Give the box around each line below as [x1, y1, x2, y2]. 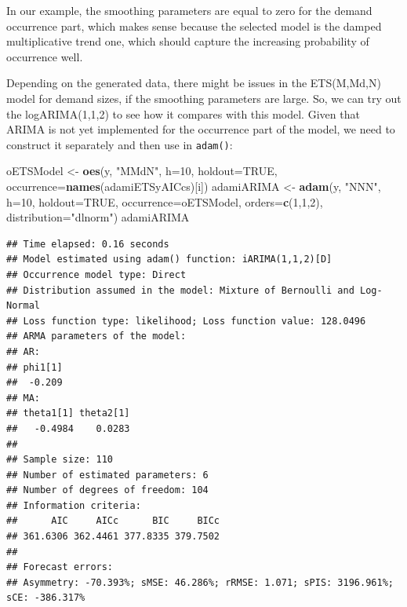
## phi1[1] [6, 361, 63, 373]
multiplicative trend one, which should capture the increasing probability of [6, 33, 369, 49]
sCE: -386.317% [6, 592, 85, 604]
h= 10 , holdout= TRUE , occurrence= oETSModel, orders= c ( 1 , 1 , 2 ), [6, 193, 323, 210]
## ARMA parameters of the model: [6, 331, 187, 342]
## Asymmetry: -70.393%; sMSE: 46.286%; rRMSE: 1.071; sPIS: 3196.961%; [6, 576, 394, 588]
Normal [6, 300, 40, 312]
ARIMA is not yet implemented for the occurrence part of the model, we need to [6, 121, 395, 137]
